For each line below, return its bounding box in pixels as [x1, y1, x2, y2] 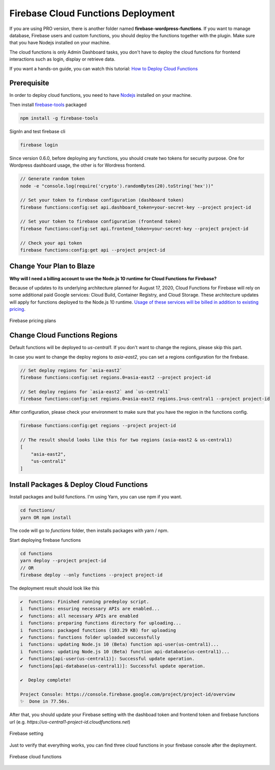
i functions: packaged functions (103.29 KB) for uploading [20, 627, 176, 633]
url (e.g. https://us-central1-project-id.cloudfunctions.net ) [9, 719, 131, 725]
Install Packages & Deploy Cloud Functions [9, 481, 148, 489]
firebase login [20, 142, 58, 148]
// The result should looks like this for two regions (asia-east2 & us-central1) [20, 437, 233, 443]
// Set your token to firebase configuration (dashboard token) [20, 197, 184, 203]
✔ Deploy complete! [20, 677, 71, 683]
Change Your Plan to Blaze [9, 262, 95, 271]
